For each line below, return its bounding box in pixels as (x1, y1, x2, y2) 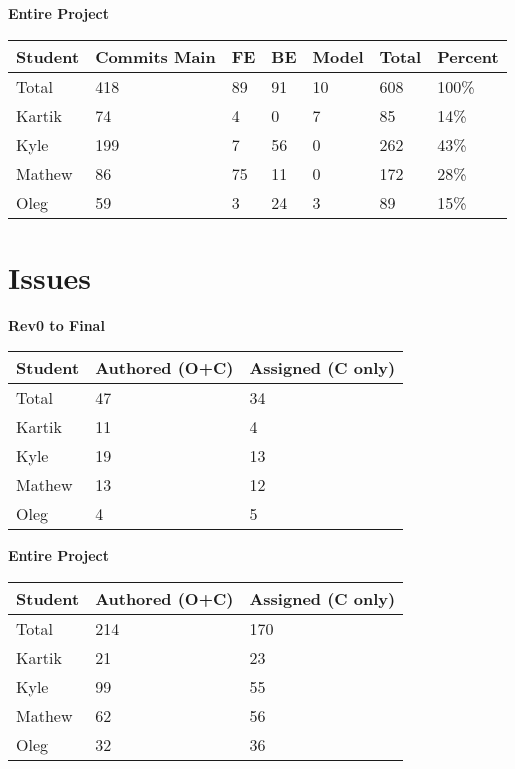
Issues (8, 256, 91, 297)
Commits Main (95, 44, 216, 68)
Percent (437, 44, 499, 68)
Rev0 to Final (8, 314, 105, 335)
